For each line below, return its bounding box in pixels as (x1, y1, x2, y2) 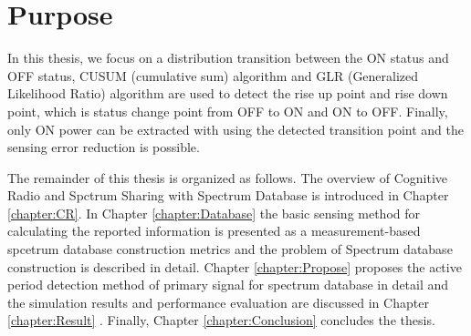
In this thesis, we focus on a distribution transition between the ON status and (7, 48, 449, 67)
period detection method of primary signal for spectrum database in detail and (7, 275, 449, 294)
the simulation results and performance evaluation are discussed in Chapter (7, 292, 429, 311)
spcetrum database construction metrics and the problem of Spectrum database (7, 239, 453, 259)
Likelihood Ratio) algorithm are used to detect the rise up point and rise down (7, 84, 448, 103)
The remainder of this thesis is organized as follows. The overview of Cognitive (7, 168, 448, 187)
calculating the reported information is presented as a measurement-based (7, 221, 421, 240)
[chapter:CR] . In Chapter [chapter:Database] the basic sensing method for (7, 203, 421, 222)
